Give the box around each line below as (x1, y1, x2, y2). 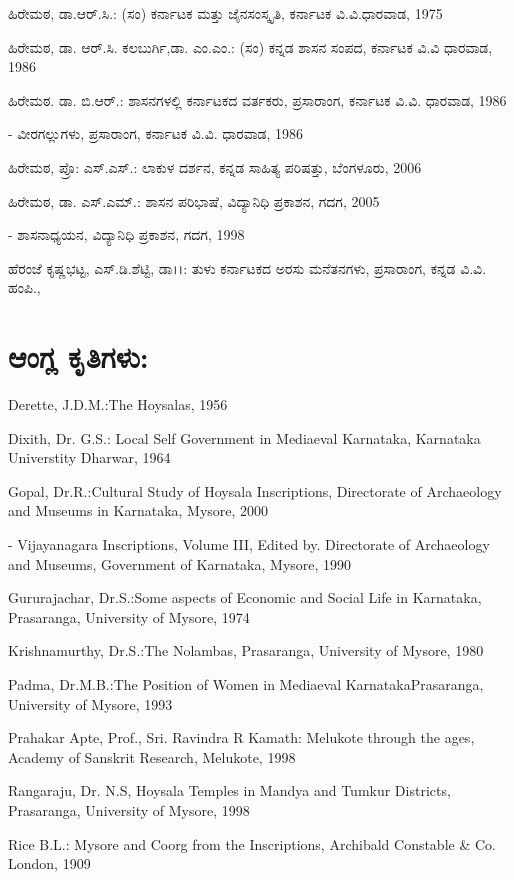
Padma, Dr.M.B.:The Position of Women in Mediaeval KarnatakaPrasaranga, (8, 674, 484, 694)
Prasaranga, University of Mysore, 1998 (8, 799, 250, 820)
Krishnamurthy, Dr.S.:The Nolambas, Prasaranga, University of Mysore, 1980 (8, 640, 484, 661)
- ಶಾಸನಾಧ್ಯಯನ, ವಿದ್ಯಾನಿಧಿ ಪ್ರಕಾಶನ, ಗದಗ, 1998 (8, 224, 245, 245)
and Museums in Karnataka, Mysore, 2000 (8, 500, 269, 521)
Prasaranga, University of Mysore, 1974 (8, 606, 250, 627)
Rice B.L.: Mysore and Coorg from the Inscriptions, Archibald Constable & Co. (8, 833, 496, 854)
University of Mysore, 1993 (8, 693, 173, 714)
